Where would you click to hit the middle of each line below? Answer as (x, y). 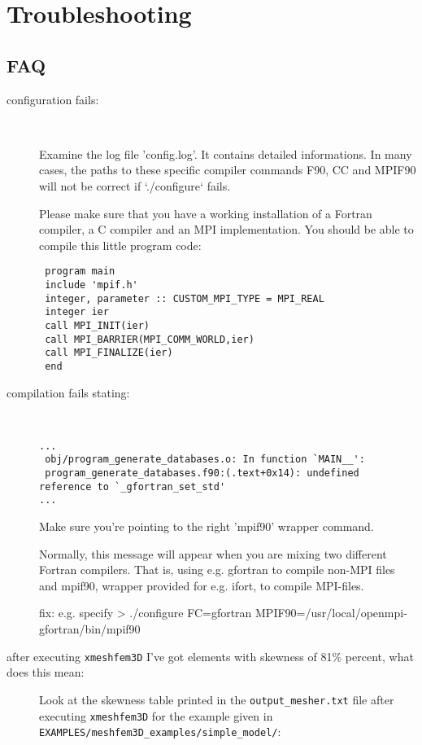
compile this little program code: (120, 245)
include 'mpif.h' (91, 285)
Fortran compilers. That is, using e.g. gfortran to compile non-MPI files (217, 570)
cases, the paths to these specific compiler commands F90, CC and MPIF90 (228, 170)
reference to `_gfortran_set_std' (133, 486)
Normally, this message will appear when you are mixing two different (213, 553)
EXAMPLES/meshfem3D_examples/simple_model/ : (160, 732)
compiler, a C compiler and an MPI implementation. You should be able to (226, 229)
